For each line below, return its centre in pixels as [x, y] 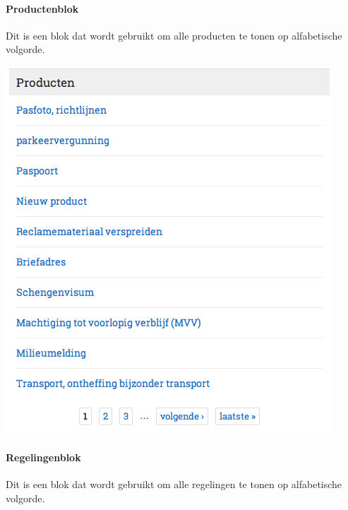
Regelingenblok [43, 457]
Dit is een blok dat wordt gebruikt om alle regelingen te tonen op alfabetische [174, 484]
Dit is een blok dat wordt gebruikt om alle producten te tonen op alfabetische [174, 35]
